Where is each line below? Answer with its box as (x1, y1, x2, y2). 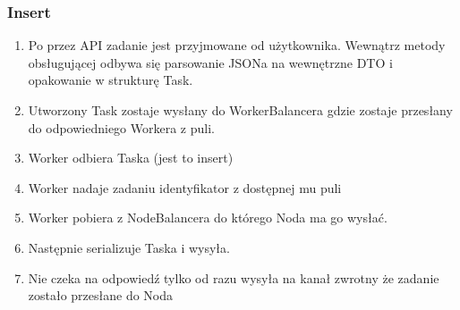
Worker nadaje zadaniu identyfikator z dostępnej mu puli (28, 178, 342, 197)
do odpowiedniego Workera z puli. (28, 118, 215, 137)
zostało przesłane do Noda (28, 286, 174, 305)
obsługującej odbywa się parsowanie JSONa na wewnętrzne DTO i (28, 53, 393, 71)
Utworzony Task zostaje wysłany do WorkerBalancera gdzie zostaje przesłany (28, 101, 453, 119)
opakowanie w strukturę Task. (28, 71, 193, 89)
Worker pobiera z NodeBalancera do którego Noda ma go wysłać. (28, 208, 388, 227)
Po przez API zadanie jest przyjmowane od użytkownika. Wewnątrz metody (28, 36, 446, 54)
